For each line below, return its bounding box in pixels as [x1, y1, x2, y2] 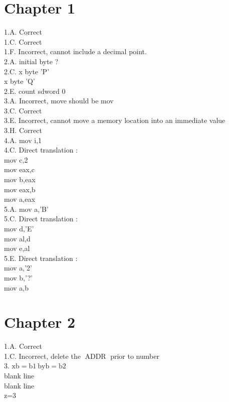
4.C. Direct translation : [4, 145, 78, 155]
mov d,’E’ [4, 223, 34, 233]
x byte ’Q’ [4, 76, 35, 86]
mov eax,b [4, 184, 36, 194]
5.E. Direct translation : [4, 252, 78, 263]
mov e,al [4, 243, 30, 253]
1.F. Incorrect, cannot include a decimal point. [4, 46, 147, 57]
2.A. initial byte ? [4, 56, 59, 66]
